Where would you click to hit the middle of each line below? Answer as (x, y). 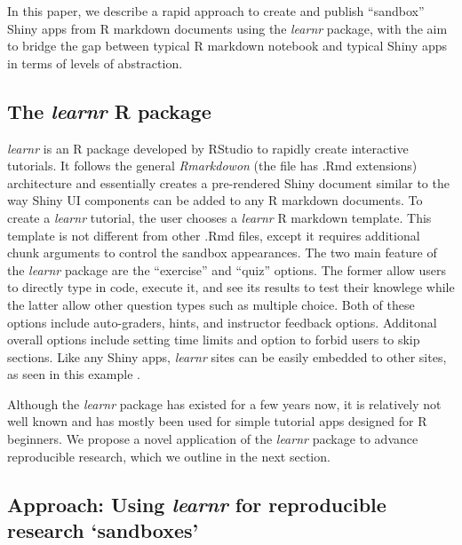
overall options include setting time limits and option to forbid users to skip (214, 340)
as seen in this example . (74, 374)
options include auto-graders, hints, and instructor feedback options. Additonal (222, 322)
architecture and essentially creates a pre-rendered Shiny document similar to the (228, 182)
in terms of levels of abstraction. (95, 63)
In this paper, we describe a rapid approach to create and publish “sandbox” (216, 11)
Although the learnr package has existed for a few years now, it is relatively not (224, 403)
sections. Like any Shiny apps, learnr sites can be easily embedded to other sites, (227, 356)
